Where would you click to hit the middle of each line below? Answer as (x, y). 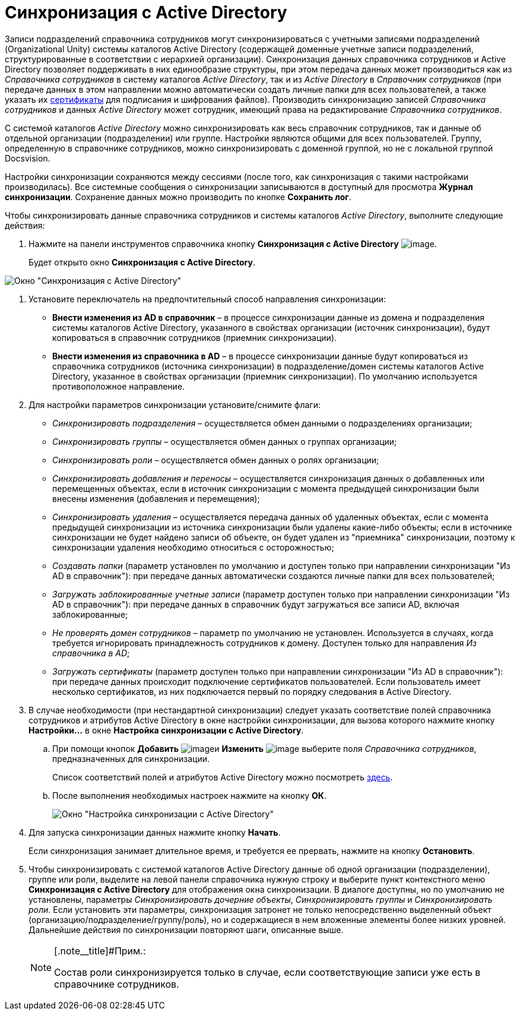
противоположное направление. (119, 386)
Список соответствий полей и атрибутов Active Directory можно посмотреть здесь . (223, 777)
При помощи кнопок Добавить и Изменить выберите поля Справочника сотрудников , (264, 748)
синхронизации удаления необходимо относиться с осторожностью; (193, 547)
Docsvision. (28, 158)
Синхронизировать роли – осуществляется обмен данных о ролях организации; (216, 460)
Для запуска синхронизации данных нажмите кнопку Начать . (155, 832)
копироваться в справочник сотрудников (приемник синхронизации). (195, 337)
